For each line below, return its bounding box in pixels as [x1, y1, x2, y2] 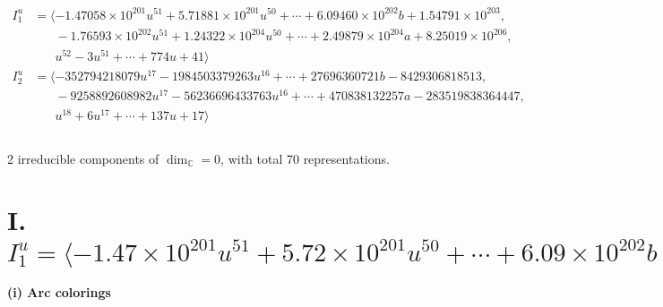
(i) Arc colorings [7, 283, 111, 302]
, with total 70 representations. [220, 149, 390, 167]
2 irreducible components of [7, 149, 159, 167]
